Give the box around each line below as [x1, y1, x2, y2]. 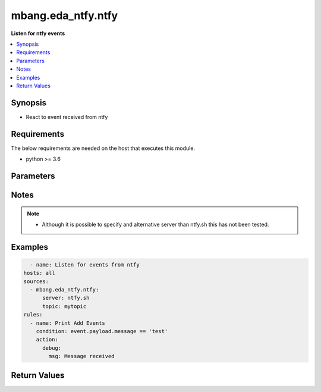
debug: [42, 344, 62, 351]
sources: [23, 278, 49, 285]
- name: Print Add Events [30, 319, 105, 327]
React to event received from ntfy [26, 113, 108, 120]
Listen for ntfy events [11, 30, 65, 37]
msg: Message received [48, 353, 115, 360]
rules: [23, 311, 43, 318]
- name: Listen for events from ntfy [30, 261, 140, 268]
